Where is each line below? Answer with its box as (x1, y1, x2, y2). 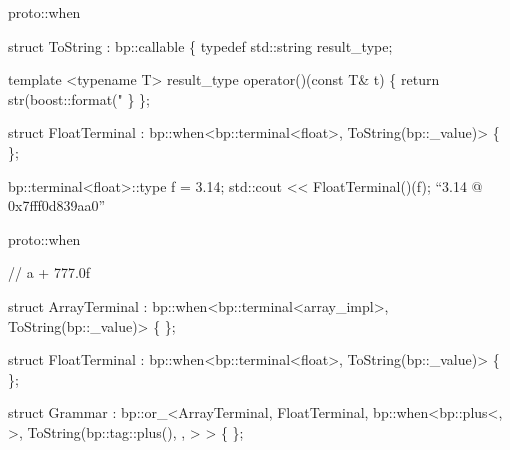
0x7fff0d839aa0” (8, 195, 106, 216)
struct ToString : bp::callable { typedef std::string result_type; (8, 35, 393, 56)
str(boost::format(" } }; (8, 88, 150, 109)
